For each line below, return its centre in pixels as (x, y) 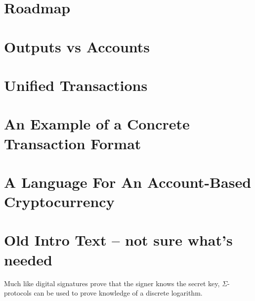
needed (28, 259)
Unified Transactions (76, 85)
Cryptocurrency (59, 201)
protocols (18, 293)
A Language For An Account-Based (128, 182)
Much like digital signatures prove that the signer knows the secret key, (112, 283)
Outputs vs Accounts (77, 46)
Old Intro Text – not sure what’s (118, 240)
